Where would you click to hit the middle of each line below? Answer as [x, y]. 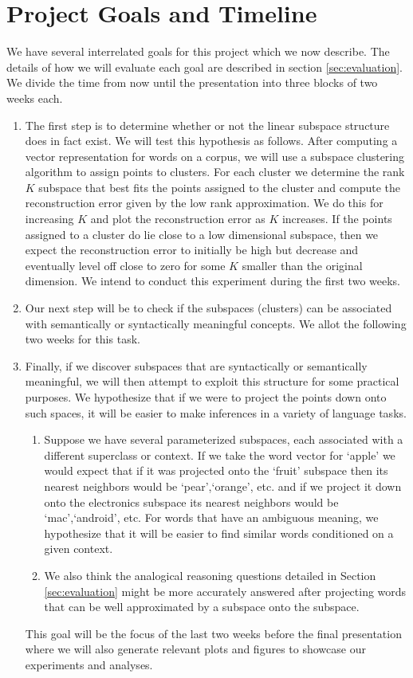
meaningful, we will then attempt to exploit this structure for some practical [212, 381]
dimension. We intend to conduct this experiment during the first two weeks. [212, 281]
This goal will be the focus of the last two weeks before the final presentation [213, 633]
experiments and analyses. [89, 664]
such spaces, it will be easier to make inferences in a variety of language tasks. [216, 412]
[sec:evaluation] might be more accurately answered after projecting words [225, 591]
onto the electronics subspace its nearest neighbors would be [191, 502]
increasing [49, 219]
